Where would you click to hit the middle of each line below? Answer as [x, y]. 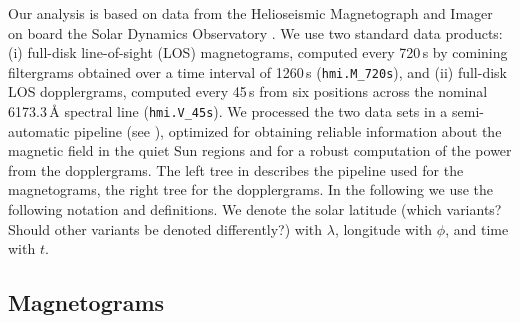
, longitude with [383, 228]
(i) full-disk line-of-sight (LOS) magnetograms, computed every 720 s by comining [258, 52]
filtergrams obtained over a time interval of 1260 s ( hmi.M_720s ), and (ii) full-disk [257, 71]
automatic [39, 130]
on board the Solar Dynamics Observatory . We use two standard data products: [255, 32]
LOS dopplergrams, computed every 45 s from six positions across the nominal [248, 91]
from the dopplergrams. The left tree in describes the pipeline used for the [236, 169]
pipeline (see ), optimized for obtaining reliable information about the [288, 130]
